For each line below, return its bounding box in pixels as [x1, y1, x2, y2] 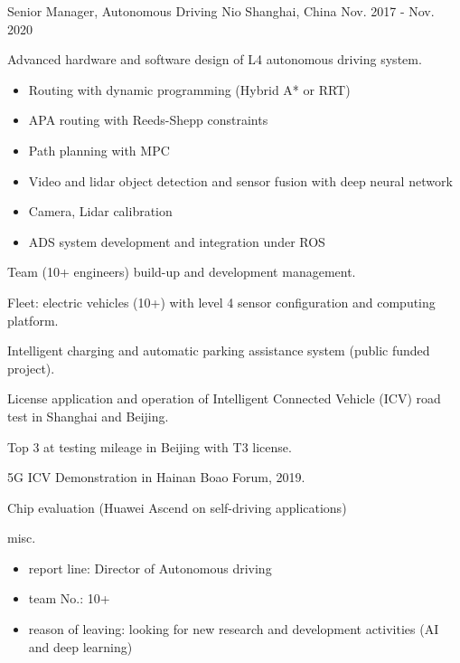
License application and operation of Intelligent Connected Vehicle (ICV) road [7, 389, 441, 408]
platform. [7, 310, 59, 329]
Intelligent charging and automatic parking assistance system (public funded [7, 341, 430, 360]
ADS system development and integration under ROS [28, 232, 325, 251]
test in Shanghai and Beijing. [7, 406, 169, 425]
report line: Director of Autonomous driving [28, 558, 272, 577]
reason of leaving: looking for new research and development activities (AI [28, 620, 439, 639]
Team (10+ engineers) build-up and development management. [7, 262, 356, 281]
